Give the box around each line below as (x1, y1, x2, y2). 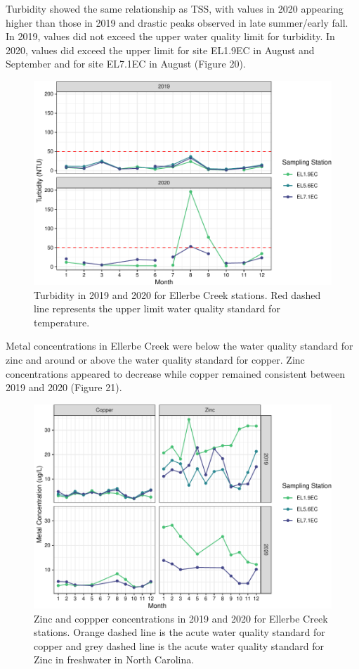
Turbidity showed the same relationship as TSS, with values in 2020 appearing (6, 1, 344, 15)
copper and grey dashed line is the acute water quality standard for (34, 638, 325, 653)
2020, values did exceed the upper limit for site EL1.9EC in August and (6, 42, 315, 57)
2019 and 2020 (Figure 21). (6, 380, 122, 395)
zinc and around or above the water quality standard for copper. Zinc (6, 352, 305, 367)
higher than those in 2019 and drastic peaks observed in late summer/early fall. (6, 15, 348, 30)
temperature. (34, 314, 90, 329)
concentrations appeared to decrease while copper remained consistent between (6, 366, 346, 381)
